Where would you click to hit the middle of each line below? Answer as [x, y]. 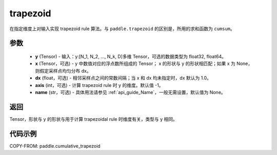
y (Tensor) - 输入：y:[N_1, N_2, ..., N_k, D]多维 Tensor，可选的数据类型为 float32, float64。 [131, 56]
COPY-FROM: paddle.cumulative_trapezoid [55, 146]
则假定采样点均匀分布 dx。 [63, 71]
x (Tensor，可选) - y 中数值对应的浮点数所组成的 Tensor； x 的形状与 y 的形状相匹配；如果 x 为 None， [144, 63]
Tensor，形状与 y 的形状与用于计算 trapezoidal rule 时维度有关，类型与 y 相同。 [94, 119]
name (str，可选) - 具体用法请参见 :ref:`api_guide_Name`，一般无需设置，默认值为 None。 [130, 92]
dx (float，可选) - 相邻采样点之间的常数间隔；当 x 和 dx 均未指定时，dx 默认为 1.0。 [123, 78]
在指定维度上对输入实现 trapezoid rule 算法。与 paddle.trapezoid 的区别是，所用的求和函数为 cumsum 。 [122, 29]
